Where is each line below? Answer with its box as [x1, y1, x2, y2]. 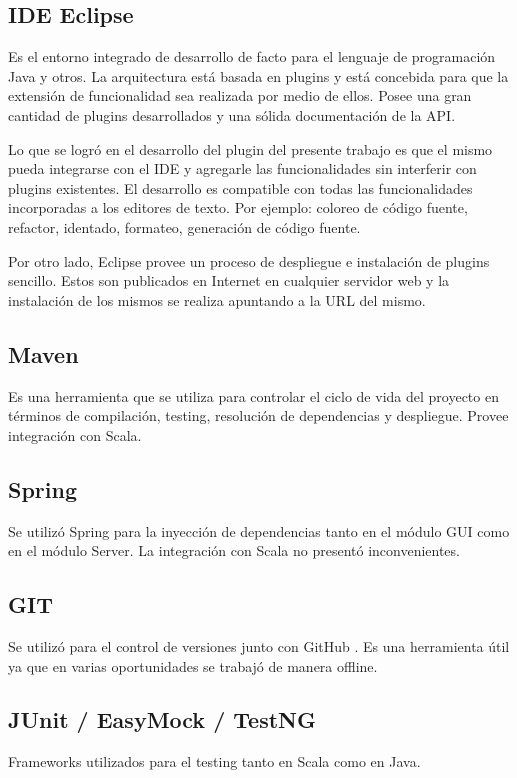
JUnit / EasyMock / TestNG [8, 704, 316, 735]
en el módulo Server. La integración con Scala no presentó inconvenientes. [8, 540, 460, 561]
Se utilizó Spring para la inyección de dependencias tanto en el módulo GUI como [8, 520, 510, 541]
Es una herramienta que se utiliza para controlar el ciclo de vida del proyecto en [8, 385, 499, 406]
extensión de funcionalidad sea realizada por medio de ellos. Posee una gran [8, 85, 472, 106]
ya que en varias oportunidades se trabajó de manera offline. [8, 655, 378, 676]
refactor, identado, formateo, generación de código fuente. [8, 216, 361, 237]
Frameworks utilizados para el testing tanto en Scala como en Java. [8, 751, 421, 772]
